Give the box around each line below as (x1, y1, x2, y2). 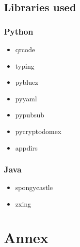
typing (15, 60, 34, 71)
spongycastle (15, 182, 53, 192)
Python (4, 25, 33, 37)
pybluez (15, 77, 38, 87)
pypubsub (15, 110, 45, 120)
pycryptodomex (15, 126, 62, 136)
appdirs (15, 142, 38, 152)
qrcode (15, 44, 35, 54)
